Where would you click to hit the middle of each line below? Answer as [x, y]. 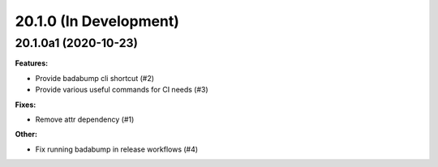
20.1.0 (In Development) [97, 21]
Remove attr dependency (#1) [85, 119]
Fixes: [26, 105]
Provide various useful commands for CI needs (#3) [122, 90]
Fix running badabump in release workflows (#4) [117, 149]
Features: [32, 63]
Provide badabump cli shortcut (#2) [94, 78]
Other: [26, 135]
